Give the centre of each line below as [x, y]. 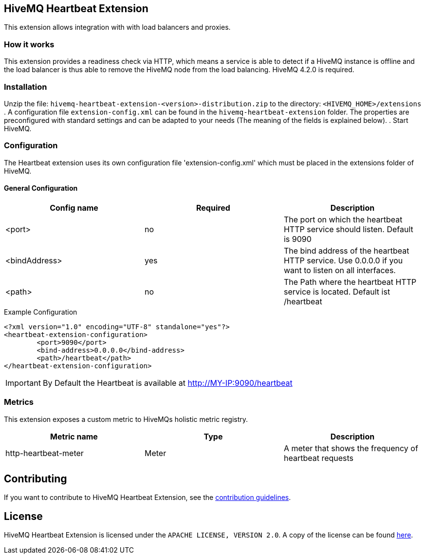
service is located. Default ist [337, 291]
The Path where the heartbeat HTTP [350, 282]
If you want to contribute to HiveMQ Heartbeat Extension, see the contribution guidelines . [148, 498]
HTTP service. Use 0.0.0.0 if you [343, 260]
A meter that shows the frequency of [351, 448]
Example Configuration [41, 312]
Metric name [74, 436]
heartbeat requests [319, 458]
